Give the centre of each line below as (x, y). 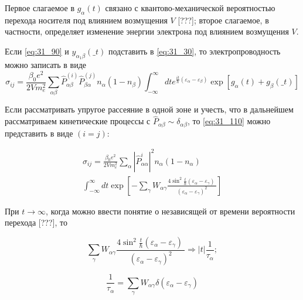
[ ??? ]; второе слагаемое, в (223, 20)
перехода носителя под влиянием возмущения (86, 20)
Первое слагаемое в (40, 8)
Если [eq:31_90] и (37, 51)
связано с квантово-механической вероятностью (190, 8)
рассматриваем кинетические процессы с (78, 121)
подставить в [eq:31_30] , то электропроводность (194, 51)
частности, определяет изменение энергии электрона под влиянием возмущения (147, 31)
